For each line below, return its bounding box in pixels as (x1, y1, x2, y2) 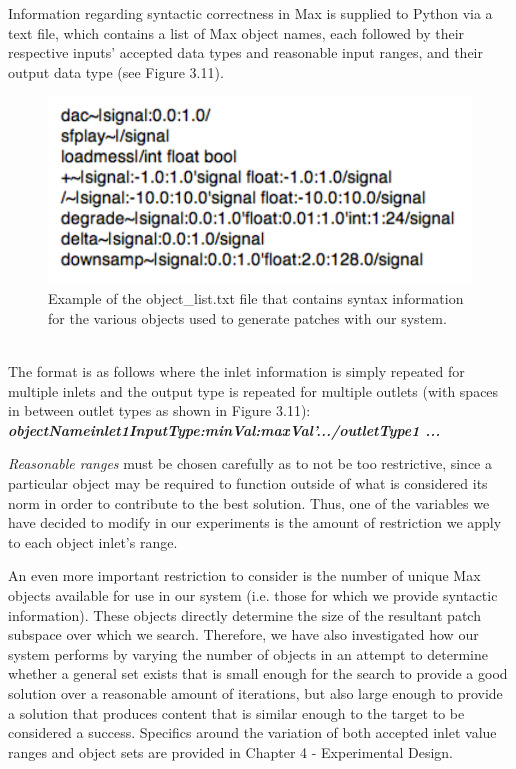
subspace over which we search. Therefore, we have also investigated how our (8, 624, 479, 645)
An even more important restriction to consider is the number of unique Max (8, 565, 481, 586)
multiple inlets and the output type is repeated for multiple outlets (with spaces (8, 380, 499, 401)
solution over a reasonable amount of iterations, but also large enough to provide (8, 682, 503, 703)
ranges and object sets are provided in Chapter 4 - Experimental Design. (8, 741, 454, 762)
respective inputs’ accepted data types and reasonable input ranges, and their (8, 42, 484, 63)
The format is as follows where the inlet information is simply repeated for (8, 361, 465, 382)
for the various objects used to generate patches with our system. (48, 307, 447, 328)
